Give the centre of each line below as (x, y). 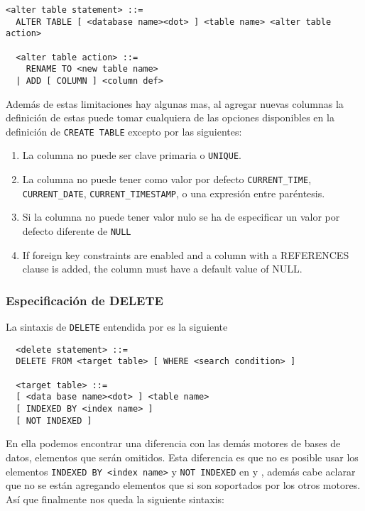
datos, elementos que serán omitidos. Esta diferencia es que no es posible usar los (182, 457)
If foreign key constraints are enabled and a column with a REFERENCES (186, 254)
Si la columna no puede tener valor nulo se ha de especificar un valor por (181, 217)
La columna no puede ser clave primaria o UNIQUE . (132, 155)
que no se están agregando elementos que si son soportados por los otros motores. (183, 485)
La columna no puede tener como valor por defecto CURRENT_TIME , (167, 179)
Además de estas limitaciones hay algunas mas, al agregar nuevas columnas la (175, 103)
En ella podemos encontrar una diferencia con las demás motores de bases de (173, 443)
